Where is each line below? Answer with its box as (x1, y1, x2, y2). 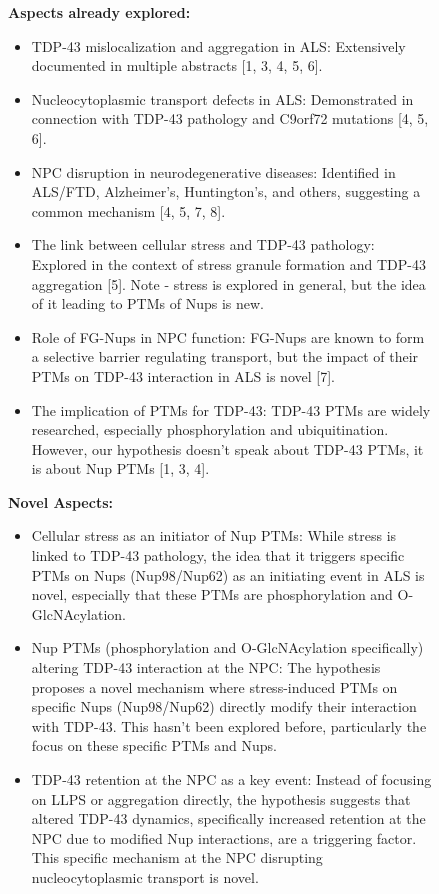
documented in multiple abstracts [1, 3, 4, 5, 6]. (31, 55, 323, 76)
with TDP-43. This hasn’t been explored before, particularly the (31, 715, 427, 736)
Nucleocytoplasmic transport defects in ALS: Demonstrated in (31, 88, 414, 109)
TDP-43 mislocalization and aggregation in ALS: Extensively (31, 35, 406, 56)
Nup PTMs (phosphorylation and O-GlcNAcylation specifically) (31, 637, 424, 658)
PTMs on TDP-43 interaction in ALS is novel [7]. (31, 365, 335, 386)
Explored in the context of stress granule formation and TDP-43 (31, 253, 426, 274)
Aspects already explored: (8, 2, 191, 22)
